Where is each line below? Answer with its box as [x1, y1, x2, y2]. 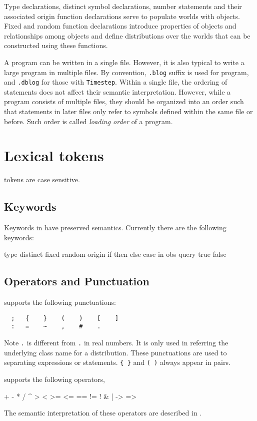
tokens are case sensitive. [4, 174, 80, 185]
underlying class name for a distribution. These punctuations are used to [4, 347, 227, 357]
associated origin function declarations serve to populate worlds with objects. [4, 11, 240, 21]
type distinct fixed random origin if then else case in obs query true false [4, 249, 226, 259]
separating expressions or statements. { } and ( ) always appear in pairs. [4, 357, 230, 367]
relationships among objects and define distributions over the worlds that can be [4, 30, 250, 41]
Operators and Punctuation [4, 273, 149, 289]
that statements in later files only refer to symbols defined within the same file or [4, 106, 253, 117]
